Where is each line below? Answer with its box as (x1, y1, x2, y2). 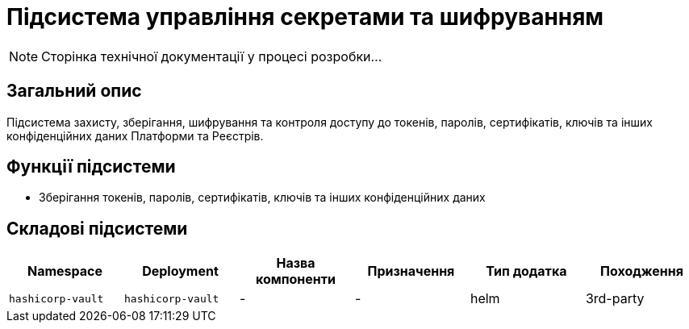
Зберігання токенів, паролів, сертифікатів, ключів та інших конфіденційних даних (39, 190, 486, 205)
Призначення (367, 263, 455, 280)
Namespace (27, 263, 103, 280)
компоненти (255, 271, 336, 288)
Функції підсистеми (6, 156, 176, 177)
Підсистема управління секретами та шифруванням (6, 3, 604, 31)
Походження (599, 263, 683, 280)
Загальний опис (6, 81, 142, 102)
